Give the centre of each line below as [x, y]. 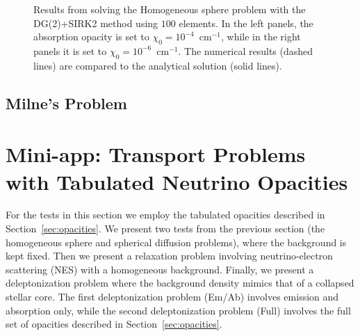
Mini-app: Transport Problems [156, 154]
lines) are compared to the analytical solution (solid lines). [158, 65]
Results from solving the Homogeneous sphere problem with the [170, 9]
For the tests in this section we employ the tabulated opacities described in [165, 215]
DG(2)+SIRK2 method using [96, 23]
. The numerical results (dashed [246, 50]
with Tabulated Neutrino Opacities [177, 181]
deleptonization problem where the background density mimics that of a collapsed [180, 283]
